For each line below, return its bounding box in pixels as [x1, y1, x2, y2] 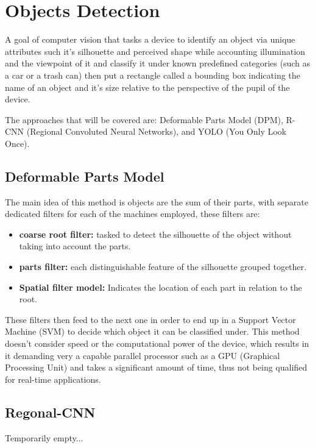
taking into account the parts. [19, 240, 131, 252]
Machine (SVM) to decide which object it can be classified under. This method [5, 325, 300, 338]
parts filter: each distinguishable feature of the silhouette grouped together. [19, 260, 306, 273]
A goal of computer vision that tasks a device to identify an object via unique [5, 33, 296, 46]
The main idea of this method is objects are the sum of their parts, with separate [5, 195, 308, 208]
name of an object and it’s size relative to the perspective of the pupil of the [5, 80, 290, 93]
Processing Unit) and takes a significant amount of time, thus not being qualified [5, 361, 308, 374]
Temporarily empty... [5, 431, 83, 444]
